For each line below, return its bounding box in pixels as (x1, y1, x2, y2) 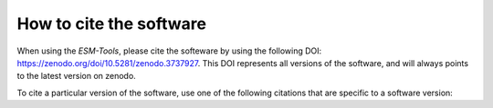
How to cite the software (16, 14, 207, 34)
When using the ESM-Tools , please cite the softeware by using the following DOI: (16, 45, 322, 56)
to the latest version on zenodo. (16, 71, 136, 82)
